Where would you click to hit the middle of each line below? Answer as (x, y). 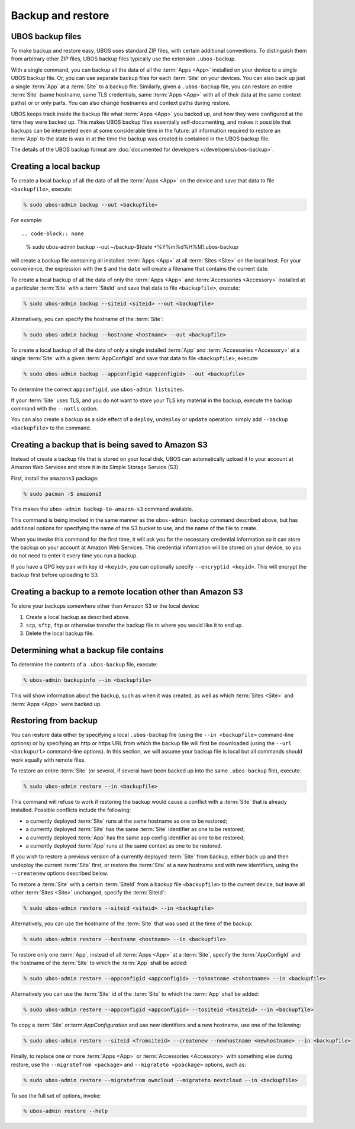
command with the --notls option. (54, 409)
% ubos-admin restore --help (66, 1111)
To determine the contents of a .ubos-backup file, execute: (84, 665)
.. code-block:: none (53, 234)
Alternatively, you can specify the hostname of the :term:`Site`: (87, 319)
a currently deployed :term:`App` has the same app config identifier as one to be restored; (135, 838)
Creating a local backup (56, 167)
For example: (27, 220)
